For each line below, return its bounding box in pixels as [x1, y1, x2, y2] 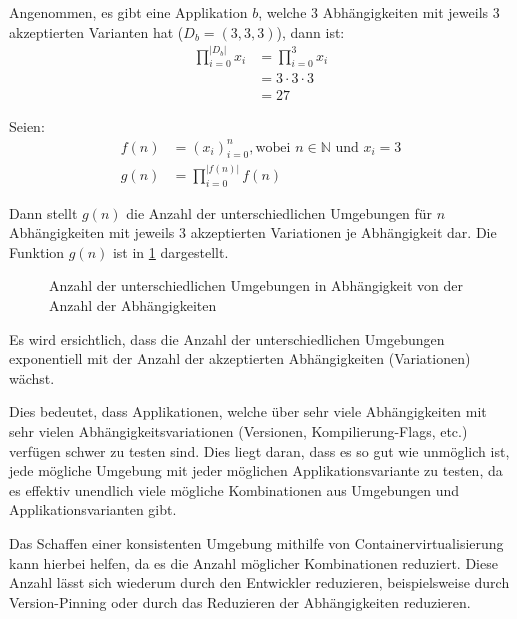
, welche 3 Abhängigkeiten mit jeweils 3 [258, 2, 500, 22]
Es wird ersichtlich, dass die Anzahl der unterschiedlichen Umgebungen [9, 328, 445, 349]
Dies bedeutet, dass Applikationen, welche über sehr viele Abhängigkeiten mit [9, 401, 487, 422]
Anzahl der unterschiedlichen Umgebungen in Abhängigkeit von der [49, 275, 464, 296]
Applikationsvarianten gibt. [9, 499, 177, 520]
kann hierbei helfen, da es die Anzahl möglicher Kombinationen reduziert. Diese [9, 552, 498, 573]
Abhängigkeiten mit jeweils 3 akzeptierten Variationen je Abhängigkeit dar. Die [9, 222, 497, 243]
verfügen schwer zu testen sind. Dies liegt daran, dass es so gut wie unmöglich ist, [9, 440, 510, 461]
